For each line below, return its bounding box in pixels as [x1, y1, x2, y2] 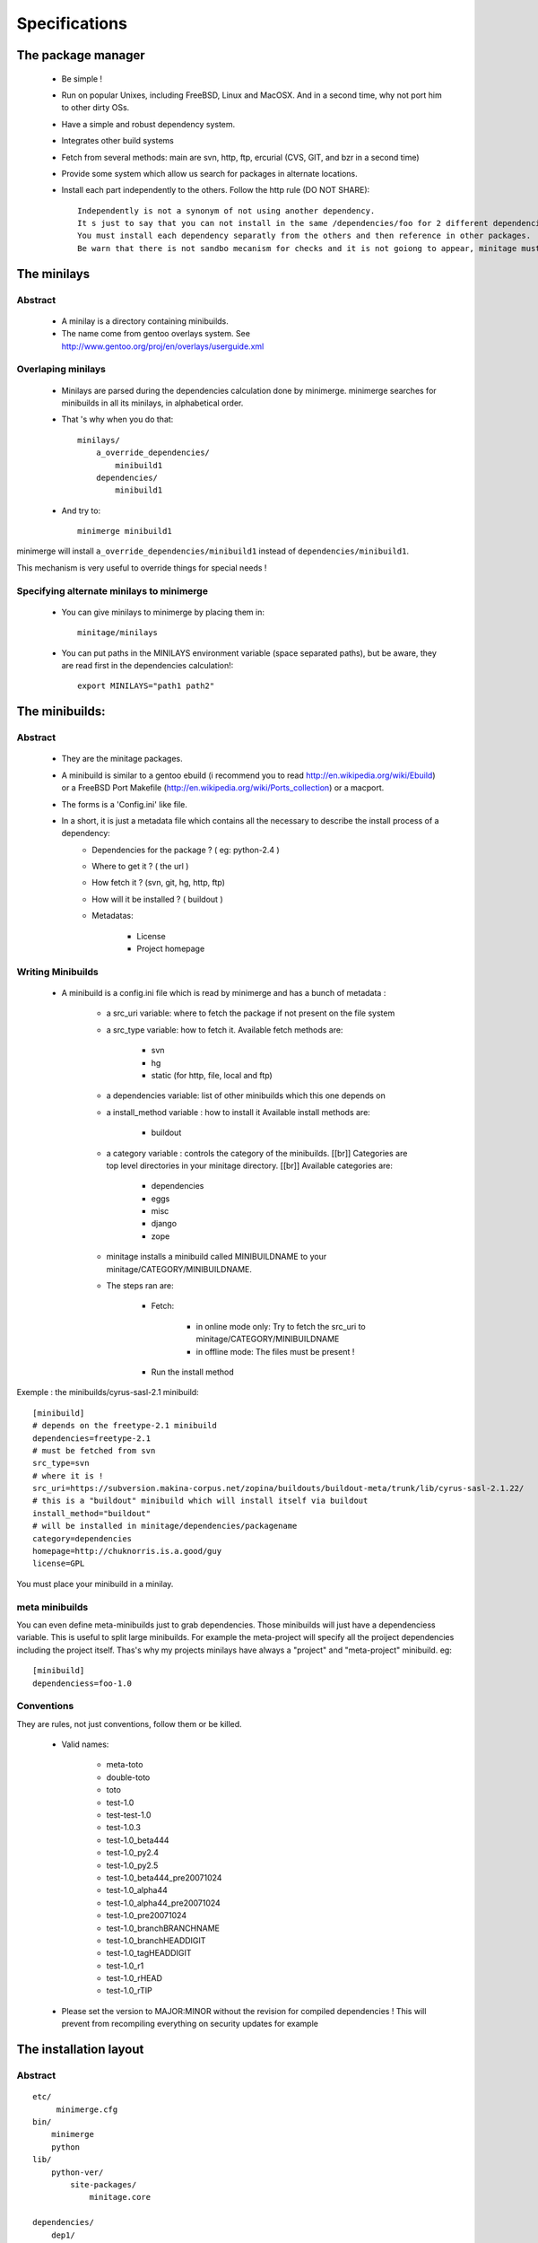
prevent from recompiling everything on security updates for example [61, 2019, 318, 2029]
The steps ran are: [106, 1280, 174, 1291]
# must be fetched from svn [32, 1445, 156, 1455]
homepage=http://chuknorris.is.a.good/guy [32, 1546, 222, 1557]
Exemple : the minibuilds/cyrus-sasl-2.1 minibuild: [16, 1387, 199, 1398]
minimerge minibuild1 [77, 526, 172, 537]
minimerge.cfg [56, 2104, 118, 2115]
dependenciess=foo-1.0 [32, 1678, 133, 1689]
